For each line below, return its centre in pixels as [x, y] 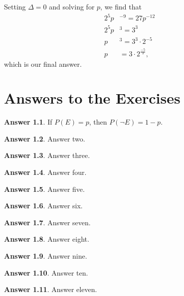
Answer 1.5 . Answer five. [44, 189]
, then [98, 122]
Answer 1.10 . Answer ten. [46, 272]
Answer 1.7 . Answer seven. [47, 222]
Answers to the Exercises [92, 98]
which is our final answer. [43, 64]
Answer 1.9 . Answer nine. [46, 256]
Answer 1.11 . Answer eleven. [51, 289]
